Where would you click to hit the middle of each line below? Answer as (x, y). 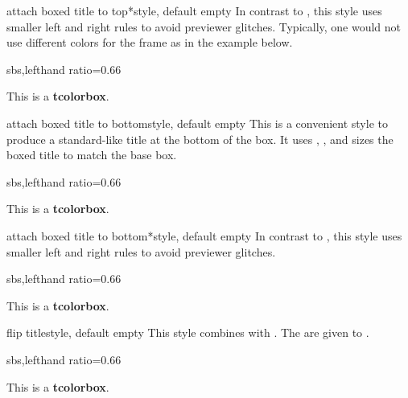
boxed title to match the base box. (92, 155)
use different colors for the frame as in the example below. (150, 42)
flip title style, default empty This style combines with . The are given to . (188, 332)
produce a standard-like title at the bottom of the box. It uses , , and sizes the (200, 139)
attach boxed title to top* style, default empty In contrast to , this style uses (194, 10)
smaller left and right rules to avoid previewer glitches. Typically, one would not (204, 26)
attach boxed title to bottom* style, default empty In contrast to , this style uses (204, 235)
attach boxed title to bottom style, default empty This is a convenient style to (197, 123)
